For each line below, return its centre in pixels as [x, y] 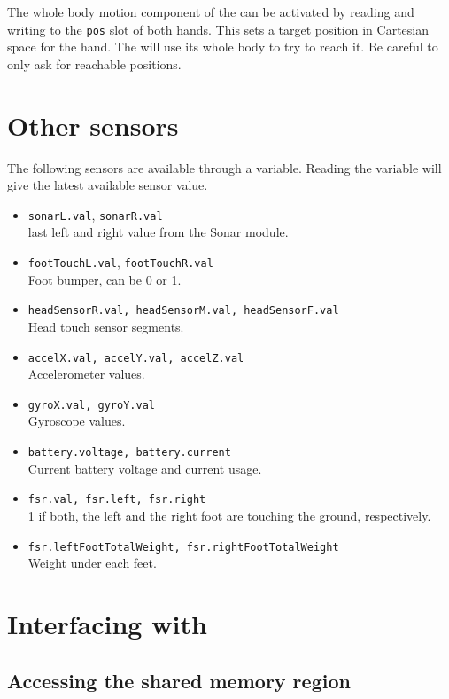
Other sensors [93, 125]
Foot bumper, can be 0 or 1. [105, 279]
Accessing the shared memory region [179, 680]
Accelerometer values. [86, 374]
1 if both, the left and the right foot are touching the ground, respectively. [229, 515]
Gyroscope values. [77, 421]
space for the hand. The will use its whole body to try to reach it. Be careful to [223, 47]
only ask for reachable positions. [94, 63]
